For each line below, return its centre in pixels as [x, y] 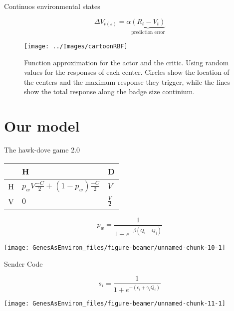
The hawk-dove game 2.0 [42, 150]
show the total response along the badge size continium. [110, 91]
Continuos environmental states [52, 6]
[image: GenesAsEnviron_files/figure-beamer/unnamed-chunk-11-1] [115, 303]
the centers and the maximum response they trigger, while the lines [127, 81]
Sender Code [23, 263]
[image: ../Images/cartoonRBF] [76, 47]
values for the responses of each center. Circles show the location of [127, 72]
